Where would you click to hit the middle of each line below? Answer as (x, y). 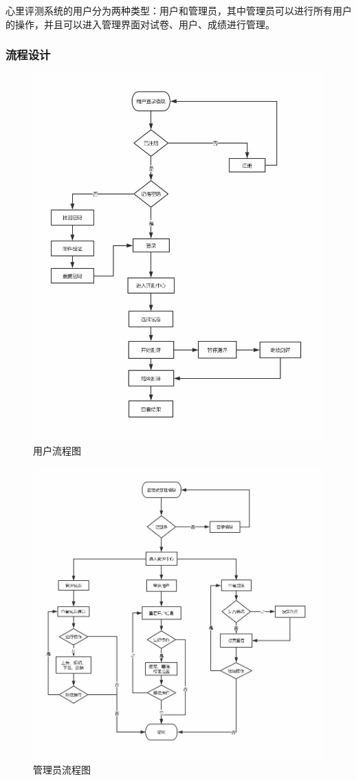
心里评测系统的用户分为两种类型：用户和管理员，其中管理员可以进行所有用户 (179, 10)
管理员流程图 (62, 769)
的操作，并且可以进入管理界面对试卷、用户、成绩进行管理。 (140, 24)
